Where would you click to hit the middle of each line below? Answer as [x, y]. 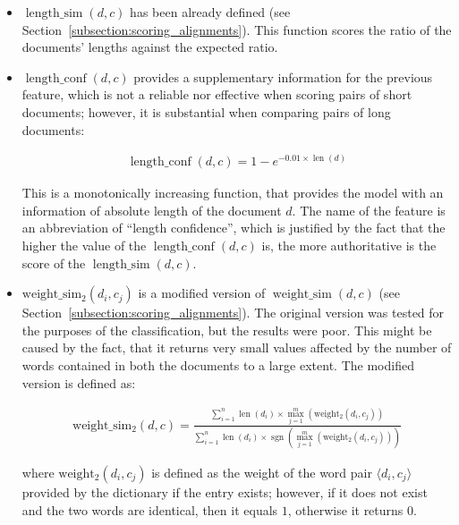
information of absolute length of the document [152, 210]
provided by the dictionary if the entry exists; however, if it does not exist [225, 491]
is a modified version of [202, 293]
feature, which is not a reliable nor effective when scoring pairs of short [217, 94]
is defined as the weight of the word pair [262, 472]
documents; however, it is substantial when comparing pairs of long [206, 111]
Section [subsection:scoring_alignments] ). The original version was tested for [233, 313]
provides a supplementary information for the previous [283, 76]
